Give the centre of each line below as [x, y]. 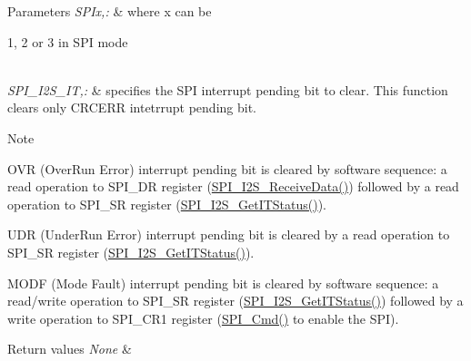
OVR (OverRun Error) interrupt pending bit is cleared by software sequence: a [227, 168]
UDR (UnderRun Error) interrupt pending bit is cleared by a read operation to [229, 234]
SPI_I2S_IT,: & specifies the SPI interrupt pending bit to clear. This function [228, 89]
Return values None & [70, 349]
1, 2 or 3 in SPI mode [68, 41]
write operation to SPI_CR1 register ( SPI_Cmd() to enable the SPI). [203, 318]
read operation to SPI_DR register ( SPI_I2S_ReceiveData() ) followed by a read [233, 186]
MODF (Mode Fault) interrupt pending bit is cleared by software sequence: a [223, 283]
